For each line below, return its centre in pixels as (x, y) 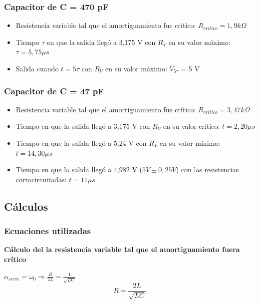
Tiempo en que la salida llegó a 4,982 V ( (79, 169)
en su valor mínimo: (190, 143)
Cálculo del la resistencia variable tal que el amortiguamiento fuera (122, 249)
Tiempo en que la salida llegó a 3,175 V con (83, 126)
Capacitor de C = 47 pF (54, 91)
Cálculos (26, 206)
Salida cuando (37, 68)
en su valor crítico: (192, 126)
